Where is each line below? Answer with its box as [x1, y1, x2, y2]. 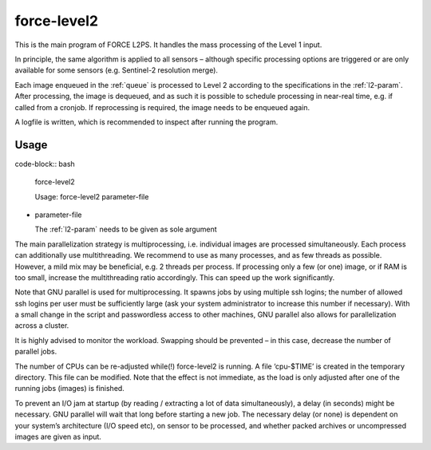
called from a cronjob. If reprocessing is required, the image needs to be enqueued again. [14, 102, 310, 112]
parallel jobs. [14, 347, 57, 357]
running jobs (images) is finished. [14, 384, 125, 393]
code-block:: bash [14, 159, 75, 168]
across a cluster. [14, 321, 69, 330]
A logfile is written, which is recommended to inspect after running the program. [14, 116, 279, 127]
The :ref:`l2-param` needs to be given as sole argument [34, 224, 217, 235]
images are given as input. [14, 432, 101, 441]
